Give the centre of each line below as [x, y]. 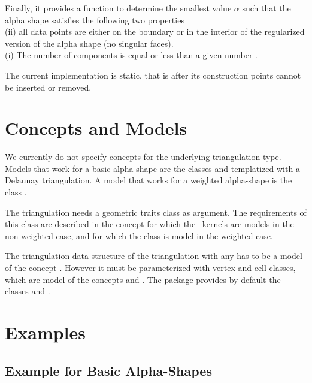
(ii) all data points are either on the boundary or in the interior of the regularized [155, 31]
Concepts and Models [96, 128]
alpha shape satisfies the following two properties [95, 19]
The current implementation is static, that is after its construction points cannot [153, 75]
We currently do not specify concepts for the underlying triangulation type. [143, 157]
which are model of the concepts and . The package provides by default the [143, 279]
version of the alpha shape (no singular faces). [89, 43]
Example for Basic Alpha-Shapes [108, 370]
